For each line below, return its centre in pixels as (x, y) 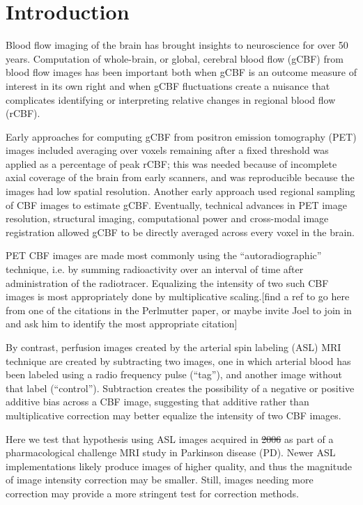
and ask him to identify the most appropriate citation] (122, 324)
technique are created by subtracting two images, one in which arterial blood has (178, 360)
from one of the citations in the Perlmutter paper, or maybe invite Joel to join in (179, 310)
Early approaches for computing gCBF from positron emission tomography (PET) (181, 136)
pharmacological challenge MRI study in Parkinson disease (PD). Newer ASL (171, 452)
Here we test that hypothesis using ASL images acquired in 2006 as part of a (170, 438)
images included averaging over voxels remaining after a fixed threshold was (167, 150)
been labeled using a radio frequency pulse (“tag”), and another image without (174, 374)
